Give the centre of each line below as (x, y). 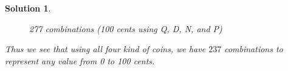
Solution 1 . (28, 8)
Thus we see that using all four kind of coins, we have (105, 49)
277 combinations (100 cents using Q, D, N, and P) (126, 28)
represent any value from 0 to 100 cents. (80, 60)
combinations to (254, 49)
